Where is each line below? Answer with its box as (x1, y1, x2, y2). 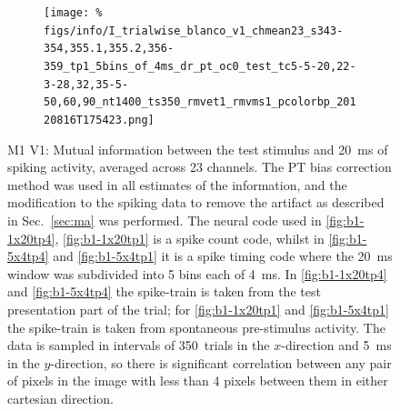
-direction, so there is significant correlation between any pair (50, 353, 392, 372)
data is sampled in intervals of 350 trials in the (7, 336, 270, 355)
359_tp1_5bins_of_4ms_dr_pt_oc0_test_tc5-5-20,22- (44, 59, 356, 73)
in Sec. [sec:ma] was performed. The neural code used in (7, 210, 322, 229)
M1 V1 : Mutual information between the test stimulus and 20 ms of (7, 139, 388, 158)
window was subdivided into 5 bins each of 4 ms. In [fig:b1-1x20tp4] (7, 264, 387, 283)
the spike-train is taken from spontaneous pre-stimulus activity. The (7, 317, 385, 336)
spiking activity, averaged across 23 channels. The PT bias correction (7, 157, 392, 176)
